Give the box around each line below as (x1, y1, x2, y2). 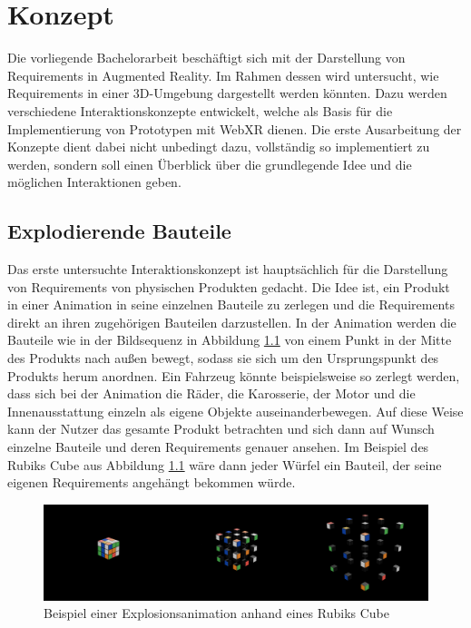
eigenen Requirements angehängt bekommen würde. (7, 473, 296, 492)
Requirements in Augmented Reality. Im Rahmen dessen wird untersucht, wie (7, 65, 439, 84)
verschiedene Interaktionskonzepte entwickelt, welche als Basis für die (7, 101, 393, 120)
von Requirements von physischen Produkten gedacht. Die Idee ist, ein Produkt (7, 277, 450, 296)
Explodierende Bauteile (7, 217, 231, 245)
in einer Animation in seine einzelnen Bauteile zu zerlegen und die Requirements (7, 295, 455, 314)
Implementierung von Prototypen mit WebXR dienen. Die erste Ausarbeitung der (7, 119, 462, 138)
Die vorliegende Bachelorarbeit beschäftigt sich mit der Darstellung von (7, 48, 406, 67)
